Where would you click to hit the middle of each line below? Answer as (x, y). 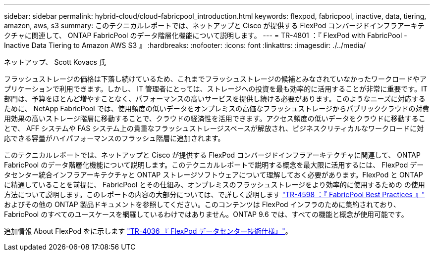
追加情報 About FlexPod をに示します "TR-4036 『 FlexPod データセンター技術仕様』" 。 (148, 231)
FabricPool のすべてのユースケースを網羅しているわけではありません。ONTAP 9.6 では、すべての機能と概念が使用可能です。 (206, 214)
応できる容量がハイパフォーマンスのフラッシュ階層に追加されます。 (114, 138)
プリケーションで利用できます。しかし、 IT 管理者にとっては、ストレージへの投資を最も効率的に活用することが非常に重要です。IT (216, 89)
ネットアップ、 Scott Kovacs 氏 (55, 62)
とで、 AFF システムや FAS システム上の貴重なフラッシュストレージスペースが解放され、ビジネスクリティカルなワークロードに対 (214, 128)
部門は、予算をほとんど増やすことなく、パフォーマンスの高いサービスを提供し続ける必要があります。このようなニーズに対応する (215, 99)
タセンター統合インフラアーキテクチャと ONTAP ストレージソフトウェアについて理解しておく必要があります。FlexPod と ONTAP (214, 175)
